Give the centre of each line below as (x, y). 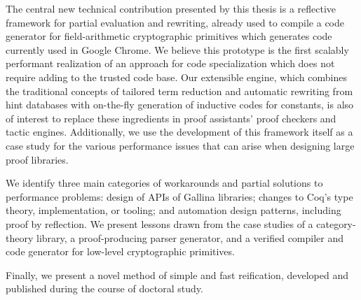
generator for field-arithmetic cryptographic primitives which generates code (169, 36)
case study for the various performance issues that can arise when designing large (180, 145)
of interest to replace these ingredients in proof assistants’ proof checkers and (171, 118)
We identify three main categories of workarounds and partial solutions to (164, 183)
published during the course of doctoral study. (104, 288)
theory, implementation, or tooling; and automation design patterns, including (173, 210)
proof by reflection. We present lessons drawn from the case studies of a (159, 223)
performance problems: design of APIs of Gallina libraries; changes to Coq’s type (179, 196)
